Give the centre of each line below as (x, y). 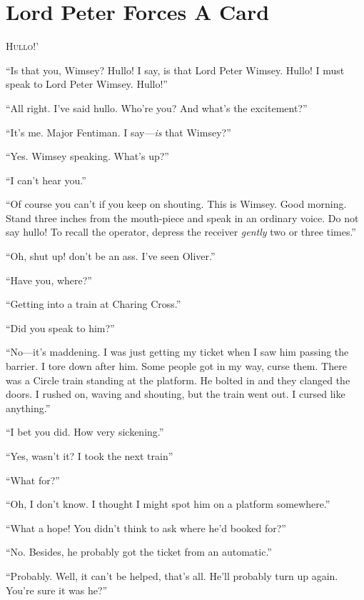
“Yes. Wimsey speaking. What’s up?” (87, 156)
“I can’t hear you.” (46, 180)
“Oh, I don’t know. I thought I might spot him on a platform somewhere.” (168, 504)
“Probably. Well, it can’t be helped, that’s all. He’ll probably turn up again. (172, 575)
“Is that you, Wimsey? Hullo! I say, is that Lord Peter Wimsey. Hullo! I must (175, 70)
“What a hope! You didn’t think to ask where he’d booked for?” (146, 527)
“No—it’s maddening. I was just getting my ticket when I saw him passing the (177, 352)
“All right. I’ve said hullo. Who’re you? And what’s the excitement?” (157, 107)
